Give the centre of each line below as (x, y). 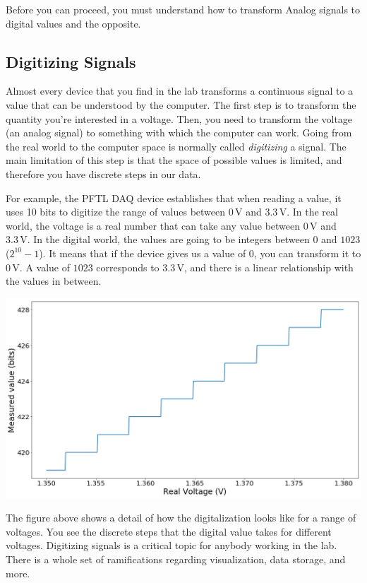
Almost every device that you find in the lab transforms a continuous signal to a (180, 91)
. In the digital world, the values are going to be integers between (168, 239)
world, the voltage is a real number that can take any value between (153, 225)
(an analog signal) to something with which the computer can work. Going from (179, 132)
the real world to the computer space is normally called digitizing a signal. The (176, 146)
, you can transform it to (307, 253)
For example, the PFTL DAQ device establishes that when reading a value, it (174, 198)
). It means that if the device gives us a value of (143, 253)
